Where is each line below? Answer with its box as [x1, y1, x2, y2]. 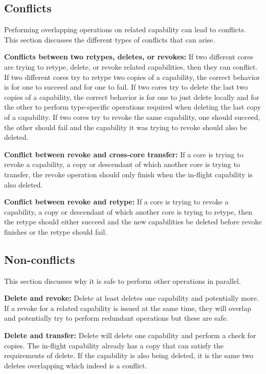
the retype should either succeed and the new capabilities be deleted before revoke [4, 216, 262, 227]
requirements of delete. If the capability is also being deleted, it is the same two [4, 350, 254, 361]
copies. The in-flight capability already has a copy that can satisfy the [4, 340, 224, 350]
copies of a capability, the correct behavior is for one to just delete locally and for [4, 91, 259, 102]
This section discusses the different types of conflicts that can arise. [4, 34, 215, 45]
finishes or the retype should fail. [4, 226, 107, 237]
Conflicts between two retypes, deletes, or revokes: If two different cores [4, 51, 253, 62]
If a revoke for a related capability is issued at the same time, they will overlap [4, 302, 252, 313]
